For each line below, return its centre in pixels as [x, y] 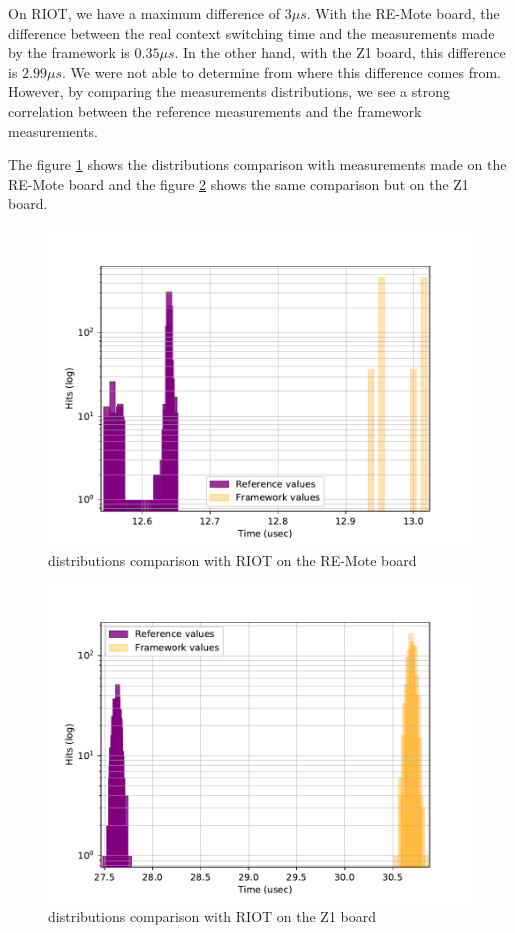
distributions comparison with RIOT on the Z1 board [212, 915]
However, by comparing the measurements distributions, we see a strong [229, 91]
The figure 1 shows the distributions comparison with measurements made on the [257, 164]
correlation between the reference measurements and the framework [215, 110]
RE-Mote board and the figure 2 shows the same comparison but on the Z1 [238, 183]
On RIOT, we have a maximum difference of [144, 13]
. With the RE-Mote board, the [403, 13]
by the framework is [69, 52]
